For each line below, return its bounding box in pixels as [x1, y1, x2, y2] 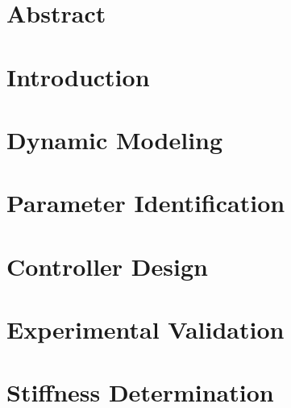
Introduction [6, 60, 150, 93]
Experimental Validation [6, 313, 285, 346]
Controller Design [6, 249, 208, 282]
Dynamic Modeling [6, 123, 223, 156]
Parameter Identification [6, 186, 285, 219]
